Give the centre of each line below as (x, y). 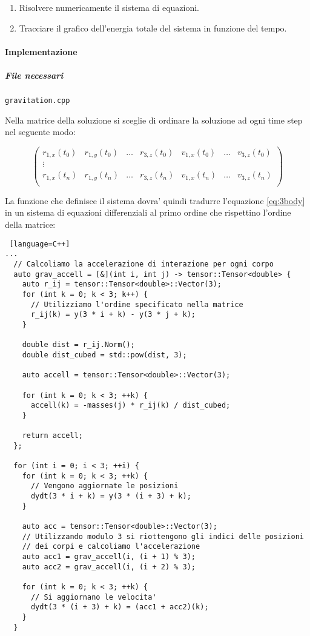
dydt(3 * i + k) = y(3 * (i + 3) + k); (111, 496)
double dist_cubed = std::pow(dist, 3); (104, 355)
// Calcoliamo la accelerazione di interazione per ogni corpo (143, 264)
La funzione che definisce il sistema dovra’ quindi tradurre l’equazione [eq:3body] (155, 200)
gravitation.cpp (38, 100)
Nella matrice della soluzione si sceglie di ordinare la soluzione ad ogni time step (154, 120)
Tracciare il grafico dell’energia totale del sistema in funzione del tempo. (153, 28)
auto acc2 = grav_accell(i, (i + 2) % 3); (109, 567)
